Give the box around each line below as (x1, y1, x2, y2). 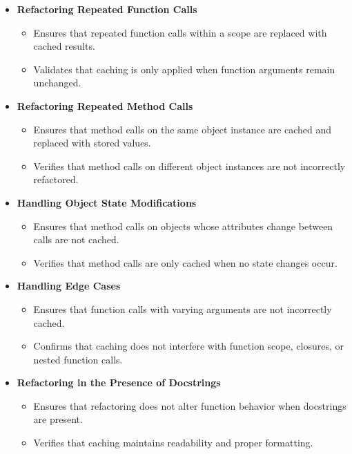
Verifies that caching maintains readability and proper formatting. (33, 435, 313, 450)
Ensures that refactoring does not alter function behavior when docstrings (33, 398, 346, 413)
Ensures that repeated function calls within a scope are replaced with (33, 25, 327, 39)
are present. (33, 412, 83, 426)
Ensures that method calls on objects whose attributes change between (33, 218, 333, 233)
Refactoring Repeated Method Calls (17, 98, 193, 113)
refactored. (33, 172, 79, 187)
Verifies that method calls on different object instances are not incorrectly (33, 158, 346, 173)
